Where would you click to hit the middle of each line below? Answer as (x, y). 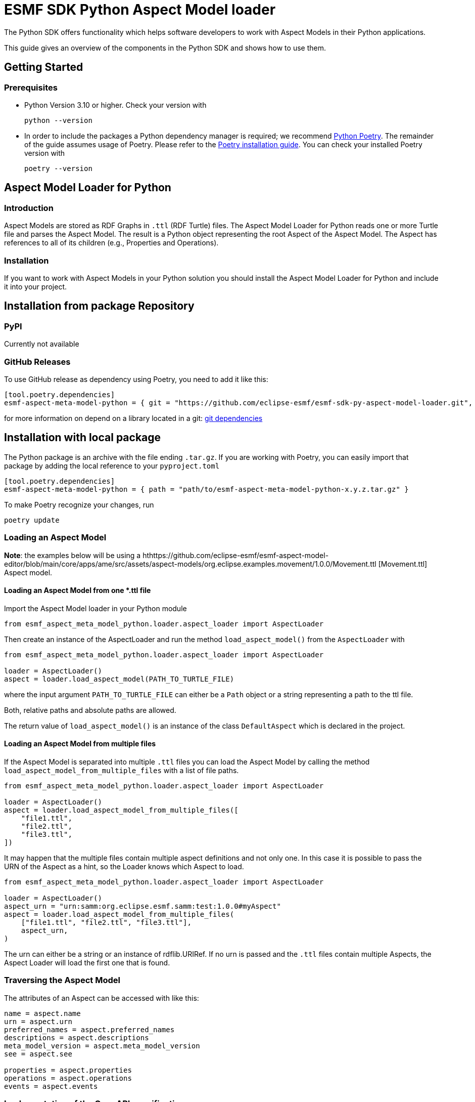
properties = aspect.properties (68, 1070)
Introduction (29, 208)
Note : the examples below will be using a (73, 555)
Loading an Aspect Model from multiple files (80, 744)
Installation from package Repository (99, 306)
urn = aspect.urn (38, 1021)
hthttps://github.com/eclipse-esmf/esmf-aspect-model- (236, 555)
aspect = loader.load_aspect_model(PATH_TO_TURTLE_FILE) (119, 679)
